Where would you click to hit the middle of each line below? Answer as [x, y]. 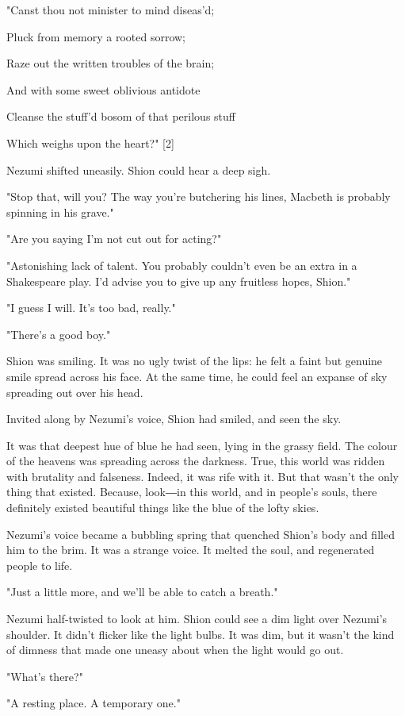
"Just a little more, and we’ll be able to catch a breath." [142, 592]
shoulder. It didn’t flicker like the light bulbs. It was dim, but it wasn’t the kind [201, 634]
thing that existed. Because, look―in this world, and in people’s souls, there [192, 492]
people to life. [40, 565]
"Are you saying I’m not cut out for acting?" [114, 239]
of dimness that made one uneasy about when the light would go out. [175, 650]
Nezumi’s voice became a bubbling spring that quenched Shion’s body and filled [201, 534]
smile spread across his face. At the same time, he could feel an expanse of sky [197, 376]
